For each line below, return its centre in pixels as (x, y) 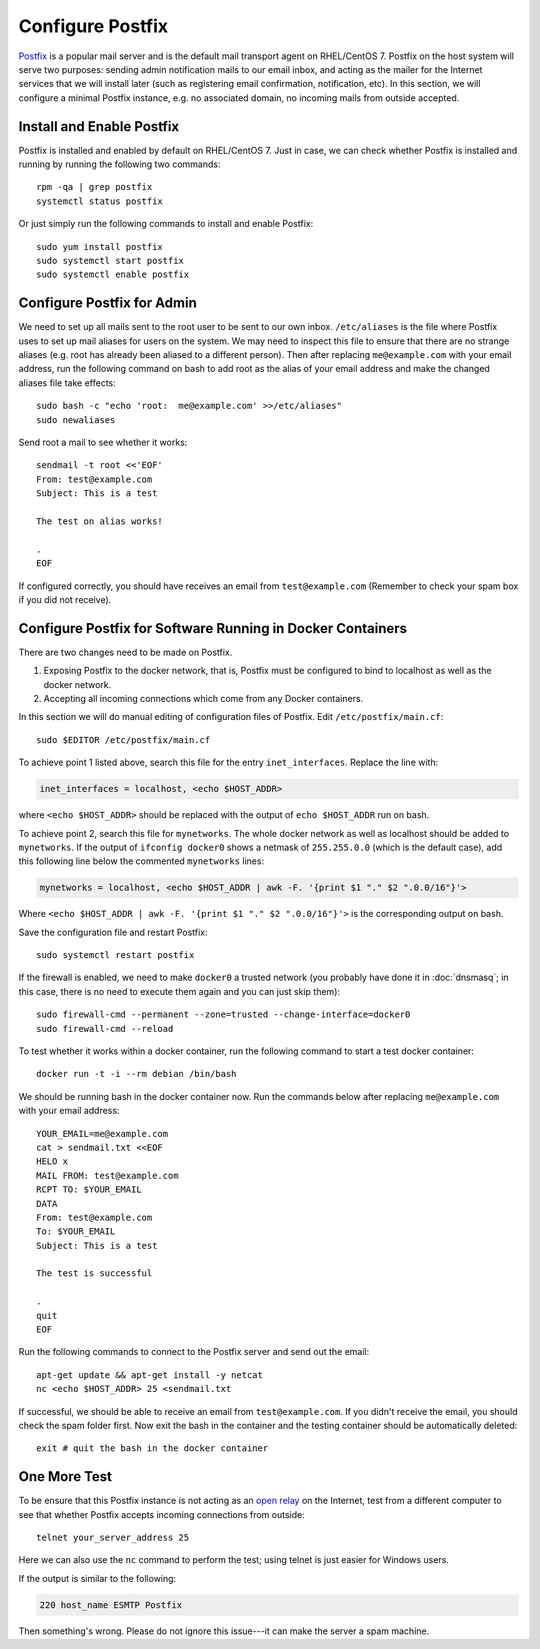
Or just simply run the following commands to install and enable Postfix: (166, 224)
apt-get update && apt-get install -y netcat (150, 1374)
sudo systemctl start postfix (110, 260)
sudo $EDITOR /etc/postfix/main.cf (123, 739)
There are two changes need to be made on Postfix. (125, 652)
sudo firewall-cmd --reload (105, 1028)
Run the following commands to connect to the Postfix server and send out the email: (194, 1352)
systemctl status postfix (100, 201)
